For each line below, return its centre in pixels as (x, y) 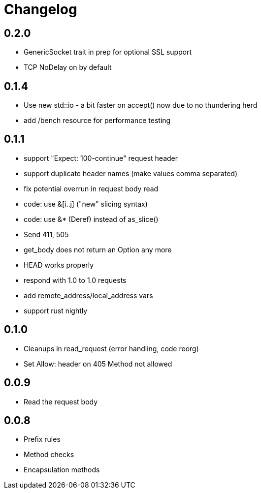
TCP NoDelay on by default (68, 67)
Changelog (41, 9)
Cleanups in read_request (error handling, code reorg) (111, 348)
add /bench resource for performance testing (97, 121)
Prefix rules (42, 439)
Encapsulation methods (62, 470)
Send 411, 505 (46, 234)
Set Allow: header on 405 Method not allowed (98, 364)
